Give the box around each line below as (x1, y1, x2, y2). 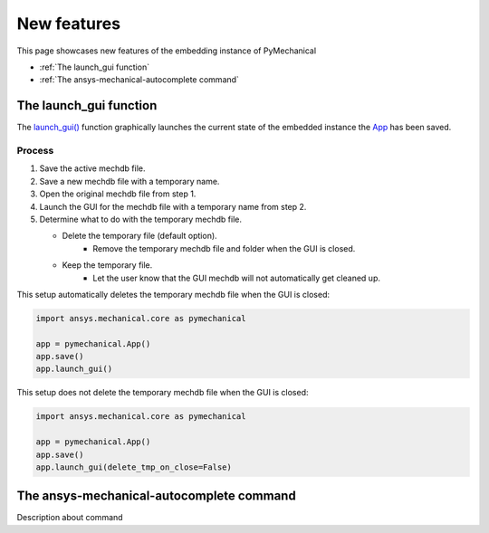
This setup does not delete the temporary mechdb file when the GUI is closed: (16, 387, 309, 398)
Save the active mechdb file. (39, 163, 146, 174)
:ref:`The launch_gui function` (39, 62, 149, 72)
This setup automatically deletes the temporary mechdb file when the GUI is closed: (16, 289, 331, 300)
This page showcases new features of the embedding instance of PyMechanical (16, 45, 317, 56)
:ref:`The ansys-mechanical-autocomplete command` (39, 74, 240, 85)
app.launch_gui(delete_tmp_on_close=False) (35, 462, 233, 472)
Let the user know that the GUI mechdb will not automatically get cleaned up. (92, 272, 380, 283)
